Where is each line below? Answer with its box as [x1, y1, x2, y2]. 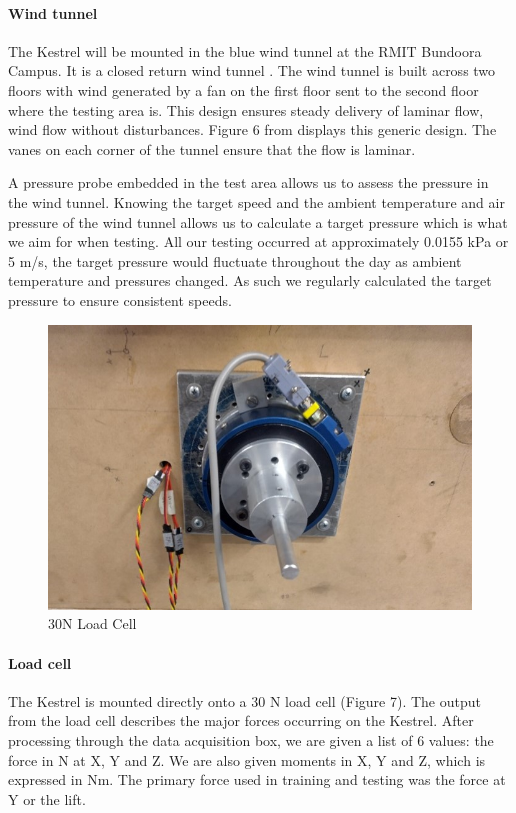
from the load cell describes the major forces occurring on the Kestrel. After [8, 710, 474, 731]
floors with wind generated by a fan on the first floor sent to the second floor [8, 79, 479, 100]
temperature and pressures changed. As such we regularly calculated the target [8, 270, 492, 291]
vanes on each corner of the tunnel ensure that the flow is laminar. [8, 138, 416, 159]
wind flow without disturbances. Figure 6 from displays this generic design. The [8, 119, 497, 140]
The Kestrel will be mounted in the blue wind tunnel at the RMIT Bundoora [8, 40, 482, 61]
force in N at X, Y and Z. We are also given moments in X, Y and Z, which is [8, 749, 486, 770]
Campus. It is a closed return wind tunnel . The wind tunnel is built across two [8, 60, 496, 81]
